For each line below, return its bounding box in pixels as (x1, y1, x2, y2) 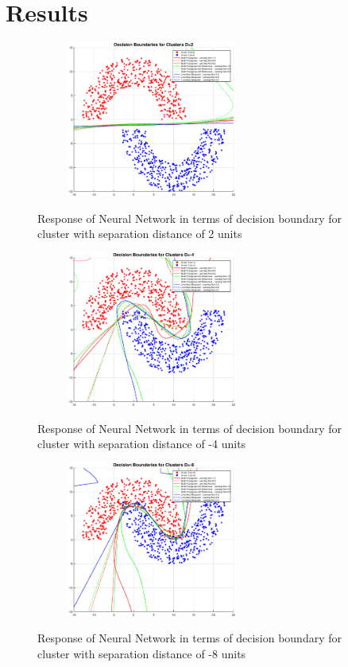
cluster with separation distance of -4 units (37, 435, 246, 452)
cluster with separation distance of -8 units (37, 645, 246, 661)
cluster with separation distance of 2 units (37, 225, 242, 242)
